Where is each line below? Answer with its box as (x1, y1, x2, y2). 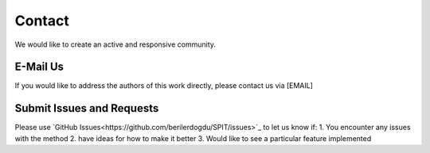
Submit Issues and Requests (14, 101, 159, 115)
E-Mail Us (14, 60, 64, 74)
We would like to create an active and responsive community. (14, 40, 217, 49)
